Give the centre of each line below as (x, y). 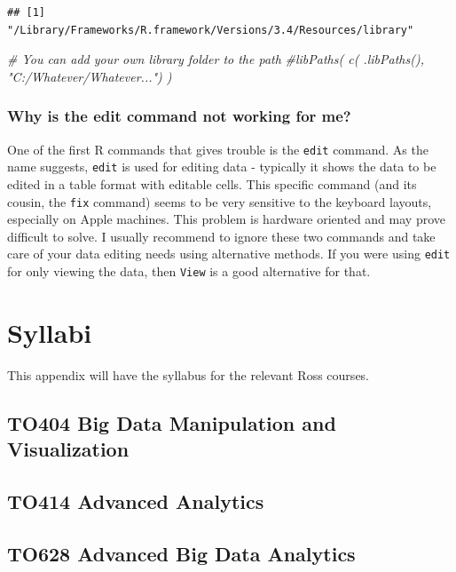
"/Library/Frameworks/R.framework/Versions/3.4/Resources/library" (211, 30)
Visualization (68, 449)
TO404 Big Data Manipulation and (172, 422)
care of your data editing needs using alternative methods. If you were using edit (229, 254)
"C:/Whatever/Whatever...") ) (90, 76)
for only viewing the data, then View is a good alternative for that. (189, 271)
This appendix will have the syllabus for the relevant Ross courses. (189, 374)
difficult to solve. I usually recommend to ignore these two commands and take (221, 236)
